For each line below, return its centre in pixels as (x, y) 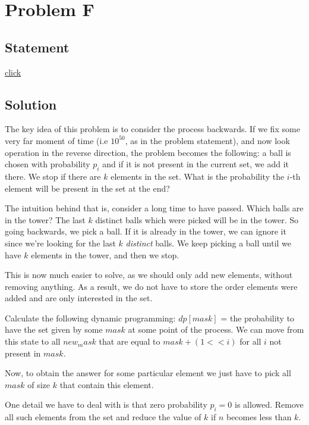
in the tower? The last (45, 219)
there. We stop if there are (53, 176)
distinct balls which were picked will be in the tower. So (197, 219)
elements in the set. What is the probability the (198, 176)
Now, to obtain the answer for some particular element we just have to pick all (148, 373)
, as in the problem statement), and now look (207, 140)
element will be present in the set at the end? (87, 188)
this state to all (33, 341)
